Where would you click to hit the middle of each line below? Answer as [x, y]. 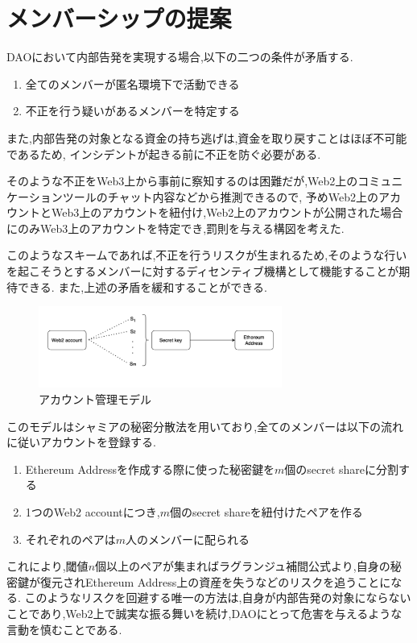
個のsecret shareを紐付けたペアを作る [266, 511]
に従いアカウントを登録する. [81, 442]
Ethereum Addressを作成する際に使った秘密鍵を [150, 469]
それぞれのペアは [70, 539]
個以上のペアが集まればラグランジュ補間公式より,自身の [243, 566]
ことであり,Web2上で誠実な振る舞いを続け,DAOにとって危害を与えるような [204, 613]
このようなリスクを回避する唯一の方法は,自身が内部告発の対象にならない [218, 597]
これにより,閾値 [47, 566]
